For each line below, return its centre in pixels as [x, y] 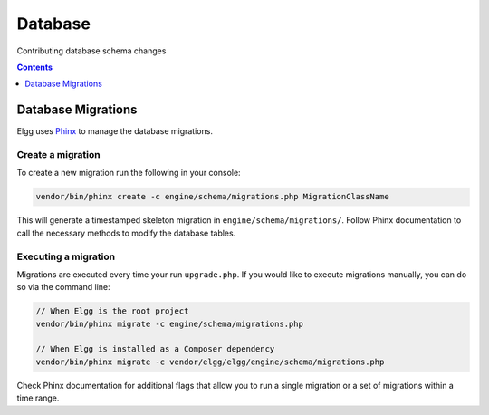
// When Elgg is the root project [112, 311]
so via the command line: [63, 287]
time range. [38, 398]
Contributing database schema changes [91, 51]
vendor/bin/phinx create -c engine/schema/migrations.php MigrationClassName [212, 197]
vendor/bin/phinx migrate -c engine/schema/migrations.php [169, 323]
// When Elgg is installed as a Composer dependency [155, 349]
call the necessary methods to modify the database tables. [126, 233]
